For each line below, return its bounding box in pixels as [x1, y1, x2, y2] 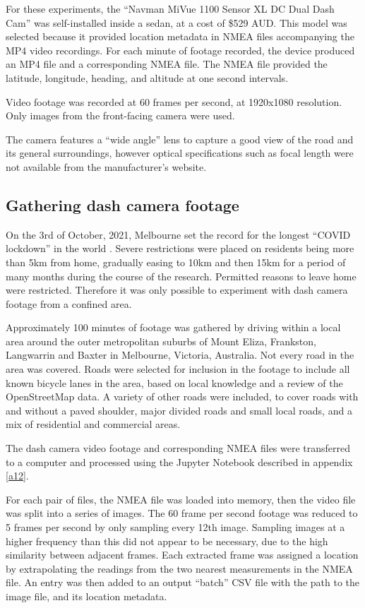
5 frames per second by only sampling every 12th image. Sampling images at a [6, 520, 345, 535]
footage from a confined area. [6, 296, 132, 311]
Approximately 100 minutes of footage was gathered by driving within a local [6, 320, 341, 335]
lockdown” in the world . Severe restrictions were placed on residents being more [6, 241, 354, 256]
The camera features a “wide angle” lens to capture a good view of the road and [6, 131, 354, 146]
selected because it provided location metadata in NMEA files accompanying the [6, 29, 354, 44]
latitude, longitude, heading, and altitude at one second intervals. [6, 70, 289, 85]
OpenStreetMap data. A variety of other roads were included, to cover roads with [6, 389, 359, 404]
